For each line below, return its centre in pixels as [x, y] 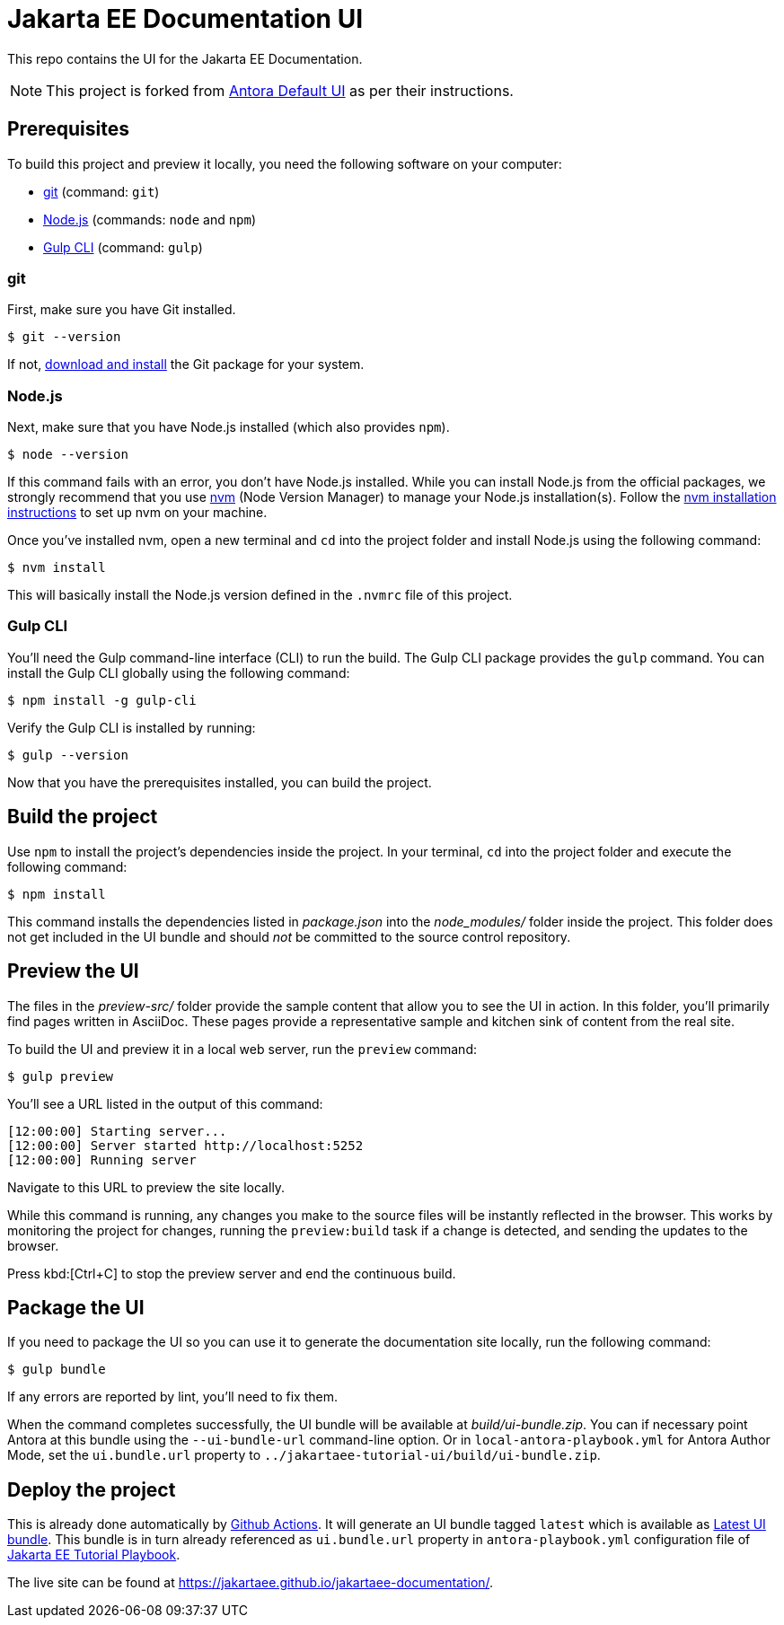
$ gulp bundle [57, 1370]
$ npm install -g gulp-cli [102, 700]
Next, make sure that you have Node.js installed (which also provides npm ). [229, 427]
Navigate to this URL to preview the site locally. [146, 1187]
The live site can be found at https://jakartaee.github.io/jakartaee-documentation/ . [251, 1583]
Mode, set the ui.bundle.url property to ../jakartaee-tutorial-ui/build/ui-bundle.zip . [304, 1455]
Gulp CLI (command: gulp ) [123, 247]
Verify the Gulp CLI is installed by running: [132, 727]
